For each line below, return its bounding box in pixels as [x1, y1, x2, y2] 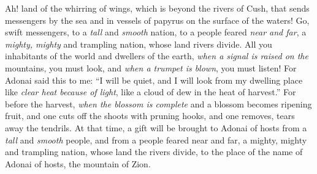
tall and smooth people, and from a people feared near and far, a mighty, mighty [5, 133, 307, 146]
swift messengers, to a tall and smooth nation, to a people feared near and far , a [5, 26, 307, 38]
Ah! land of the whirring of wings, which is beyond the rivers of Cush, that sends [5, 2, 310, 14]
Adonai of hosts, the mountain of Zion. [5, 157, 151, 170]
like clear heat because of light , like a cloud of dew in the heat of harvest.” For [5, 85, 296, 98]
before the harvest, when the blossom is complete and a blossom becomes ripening [5, 97, 312, 110]
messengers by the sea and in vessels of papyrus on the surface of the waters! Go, [5, 13, 310, 26]
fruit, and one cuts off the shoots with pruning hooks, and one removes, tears [5, 109, 295, 122]
